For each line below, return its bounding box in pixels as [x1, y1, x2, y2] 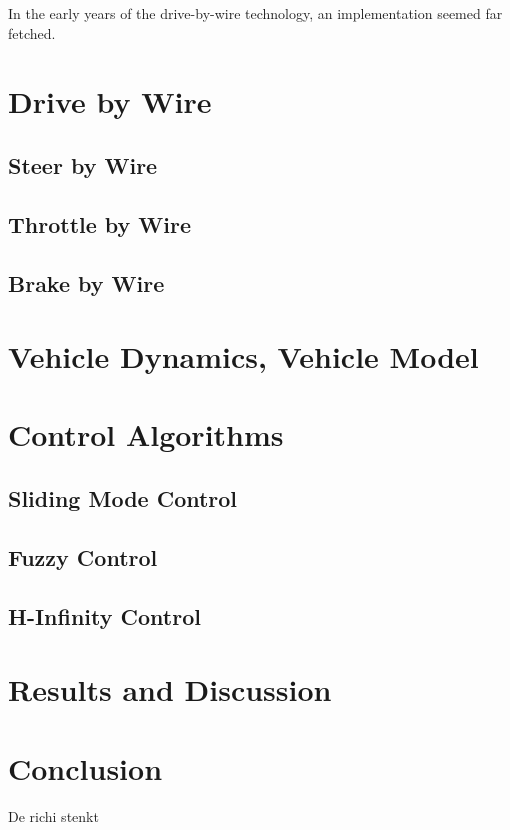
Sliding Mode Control [8, 483, 238, 514]
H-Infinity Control [8, 600, 201, 631]
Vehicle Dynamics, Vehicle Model [8, 336, 479, 377]
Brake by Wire [8, 267, 165, 298]
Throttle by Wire [8, 208, 192, 239]
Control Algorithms [8, 414, 284, 455]
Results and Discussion [8, 669, 332, 710]
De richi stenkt [8, 805, 99, 826]
